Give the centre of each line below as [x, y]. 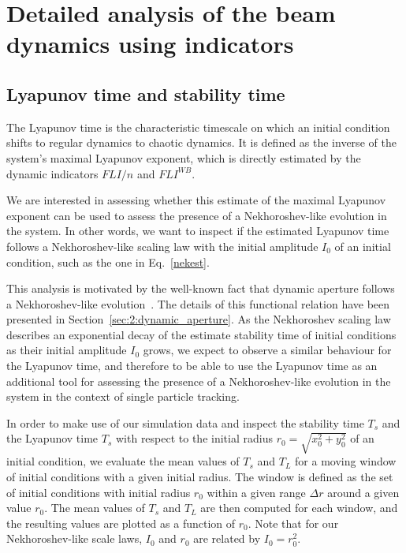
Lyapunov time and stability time [146, 93]
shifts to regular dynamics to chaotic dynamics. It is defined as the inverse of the [201, 142]
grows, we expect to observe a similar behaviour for [267, 350]
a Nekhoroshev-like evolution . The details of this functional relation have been [198, 303]
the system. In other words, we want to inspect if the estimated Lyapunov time [198, 231]
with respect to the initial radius [194, 438]
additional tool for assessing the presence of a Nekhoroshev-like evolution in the [199, 381]
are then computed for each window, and [299, 508]
